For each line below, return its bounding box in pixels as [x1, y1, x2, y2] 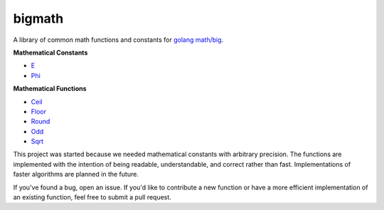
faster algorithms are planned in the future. [13, 170, 139, 179]
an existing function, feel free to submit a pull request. [13, 193, 172, 201]
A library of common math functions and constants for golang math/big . [13, 35, 224, 44]
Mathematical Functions [13, 84, 87, 93]
